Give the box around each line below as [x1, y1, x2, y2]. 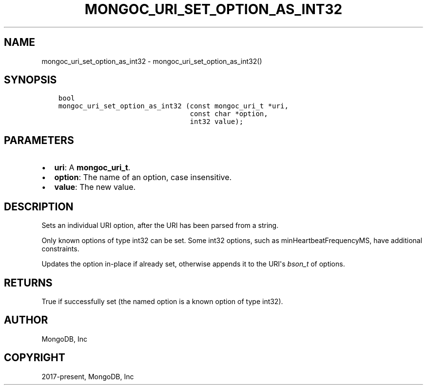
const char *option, [190, 110, 268, 118]
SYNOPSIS [4, 74, 57, 86]
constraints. [41, 245, 79, 253]
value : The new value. [54, 182, 136, 192]
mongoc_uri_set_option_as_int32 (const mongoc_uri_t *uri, [58, 102, 289, 110]
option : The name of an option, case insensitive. [54, 172, 232, 183]
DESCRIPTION [4, 200, 74, 213]
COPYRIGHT [4, 351, 65, 364]
